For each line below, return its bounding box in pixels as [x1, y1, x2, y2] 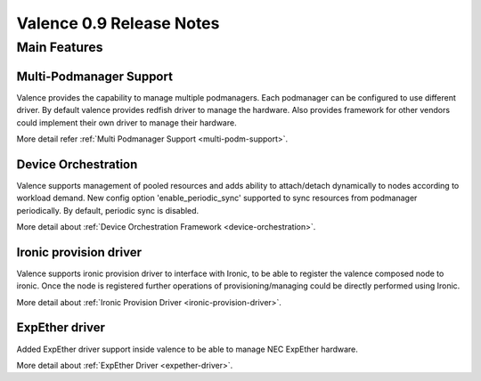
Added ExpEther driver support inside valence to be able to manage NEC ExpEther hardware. [16, 344, 358, 354]
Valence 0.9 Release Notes [16, 13, 220, 33]
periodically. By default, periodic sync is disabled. [16, 205, 200, 215]
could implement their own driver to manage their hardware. [16, 117, 237, 128]
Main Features [16, 39, 103, 55]
